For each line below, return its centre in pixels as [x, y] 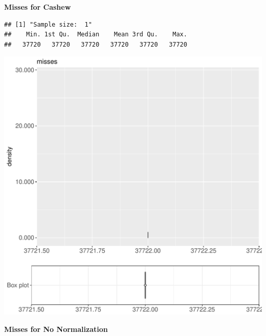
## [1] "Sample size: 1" [48, 24]
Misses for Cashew [38, 7]
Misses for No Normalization [56, 329]
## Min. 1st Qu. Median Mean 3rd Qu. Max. [96, 35]
